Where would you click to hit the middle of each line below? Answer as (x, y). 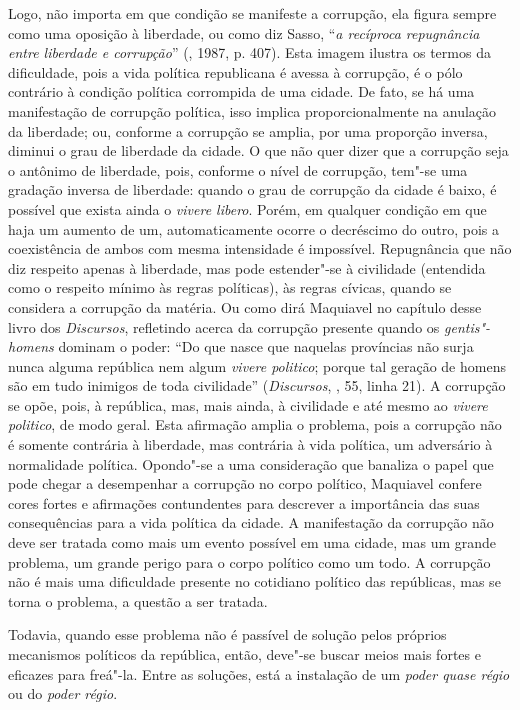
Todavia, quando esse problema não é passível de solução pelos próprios (227, 634)
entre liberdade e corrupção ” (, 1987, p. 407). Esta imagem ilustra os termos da (249, 52)
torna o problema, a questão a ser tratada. (138, 600)
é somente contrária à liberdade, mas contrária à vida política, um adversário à (250, 444)
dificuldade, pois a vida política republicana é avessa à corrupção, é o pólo (235, 71)
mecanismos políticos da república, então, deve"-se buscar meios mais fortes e (244, 654)
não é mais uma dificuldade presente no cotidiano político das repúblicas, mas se (254, 581)
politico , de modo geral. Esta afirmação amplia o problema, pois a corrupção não (255, 424)
